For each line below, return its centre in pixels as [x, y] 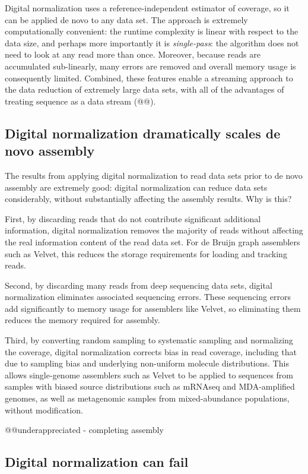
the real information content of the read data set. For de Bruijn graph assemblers [153, 241]
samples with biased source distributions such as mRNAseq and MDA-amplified [150, 386]
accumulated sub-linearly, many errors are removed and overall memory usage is [150, 66]
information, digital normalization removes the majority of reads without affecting [154, 230]
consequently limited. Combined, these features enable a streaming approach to [149, 78]
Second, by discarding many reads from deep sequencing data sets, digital [139, 285]
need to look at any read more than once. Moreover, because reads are [133, 54]
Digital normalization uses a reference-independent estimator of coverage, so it [147, 8]
